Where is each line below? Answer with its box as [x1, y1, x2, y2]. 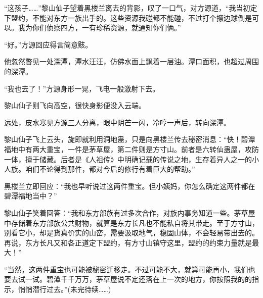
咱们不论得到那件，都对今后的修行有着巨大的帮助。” [25, 164, 195, 174]
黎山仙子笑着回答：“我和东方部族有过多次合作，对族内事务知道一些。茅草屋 [4, 207, 255, 218]
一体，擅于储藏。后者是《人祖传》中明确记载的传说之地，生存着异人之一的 [4, 154, 252, 164]
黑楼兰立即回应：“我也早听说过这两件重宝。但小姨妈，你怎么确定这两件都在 [4, 180, 255, 191]
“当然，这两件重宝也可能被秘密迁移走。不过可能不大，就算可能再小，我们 [4, 264, 248, 274]
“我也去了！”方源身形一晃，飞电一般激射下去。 [4, 83, 160, 93]
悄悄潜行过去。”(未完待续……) [18, 284, 111, 294]
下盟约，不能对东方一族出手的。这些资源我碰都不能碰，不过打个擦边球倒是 [4, 12, 252, 23]
